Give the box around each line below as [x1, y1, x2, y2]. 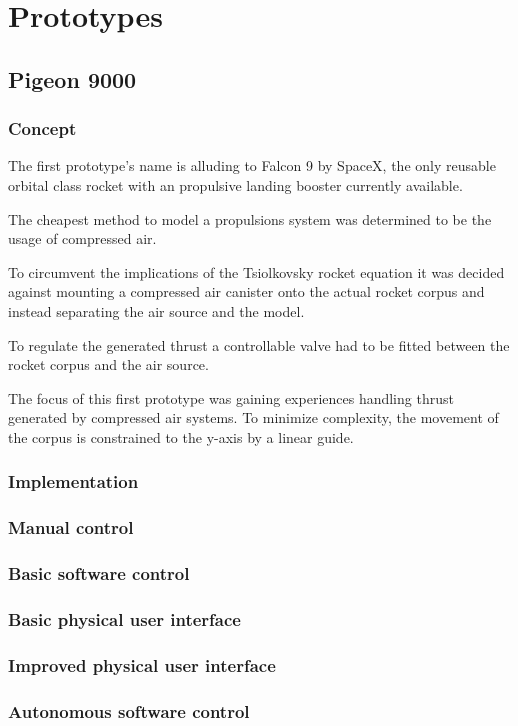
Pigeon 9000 [8, 63, 137, 94]
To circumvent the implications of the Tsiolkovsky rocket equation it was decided [8, 261, 505, 282]
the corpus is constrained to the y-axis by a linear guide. [8, 426, 354, 447]
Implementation [8, 469, 139, 494]
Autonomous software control [8, 698, 250, 723]
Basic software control [8, 561, 190, 586]
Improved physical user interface [8, 652, 276, 677]
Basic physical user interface [8, 606, 241, 631]
